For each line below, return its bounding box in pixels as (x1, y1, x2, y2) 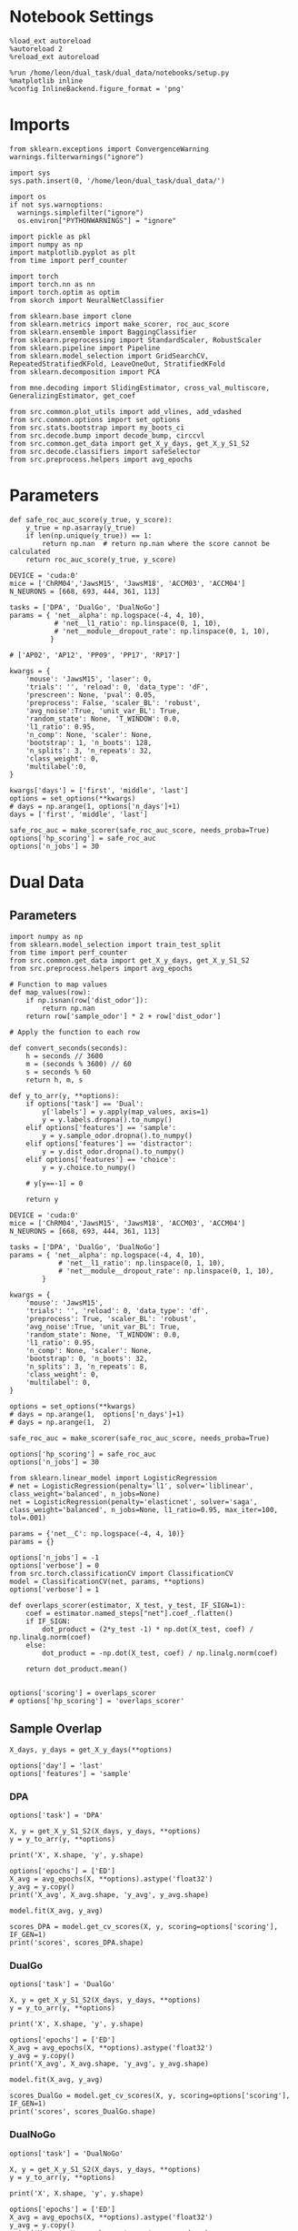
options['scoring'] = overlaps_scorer (9, 1688, 156, 1698)
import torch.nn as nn (9, 279, 95, 288)
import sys (9, 168, 51, 177)
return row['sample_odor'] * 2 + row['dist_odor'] (25, 1012, 222, 1021)
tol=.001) (9, 1513, 47, 1522)
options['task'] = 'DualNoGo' (9, 2149, 124, 2158)
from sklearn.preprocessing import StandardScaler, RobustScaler (9, 335, 262, 345)
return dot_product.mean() (25, 1664, 128, 1673)
